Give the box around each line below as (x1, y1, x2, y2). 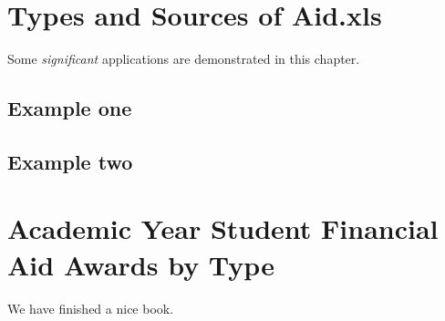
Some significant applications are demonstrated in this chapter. (7, 49, 360, 68)
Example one (7, 94, 132, 122)
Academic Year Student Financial (7, 210, 439, 247)
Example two (7, 147, 133, 175)
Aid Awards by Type (7, 245, 274, 283)
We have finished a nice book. (7, 298, 174, 317)
